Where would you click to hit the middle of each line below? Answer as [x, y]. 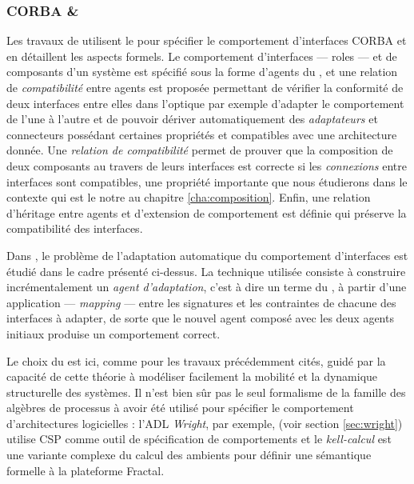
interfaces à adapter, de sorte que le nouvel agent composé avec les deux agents [200, 318]
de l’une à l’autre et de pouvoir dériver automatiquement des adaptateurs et [192, 119]
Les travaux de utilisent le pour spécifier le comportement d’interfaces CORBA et [207, 40]
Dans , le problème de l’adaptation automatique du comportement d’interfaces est [207, 255]
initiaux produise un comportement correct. [113, 333]
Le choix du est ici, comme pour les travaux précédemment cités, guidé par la [196, 360]
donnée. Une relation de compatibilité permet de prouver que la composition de [200, 150]
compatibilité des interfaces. [75, 228]
